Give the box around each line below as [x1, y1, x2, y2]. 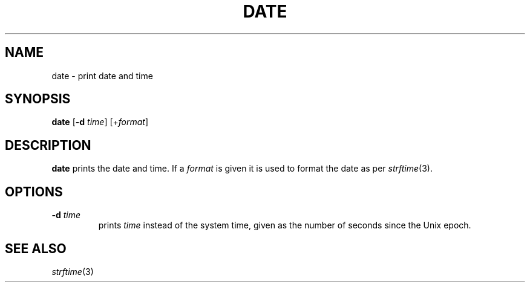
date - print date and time [51, 70, 153, 81]
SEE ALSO [5, 240, 67, 256]
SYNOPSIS [5, 91, 71, 107]
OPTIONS [5, 184, 63, 199]
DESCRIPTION [5, 137, 91, 153]
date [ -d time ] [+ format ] [51, 117, 149, 127]
